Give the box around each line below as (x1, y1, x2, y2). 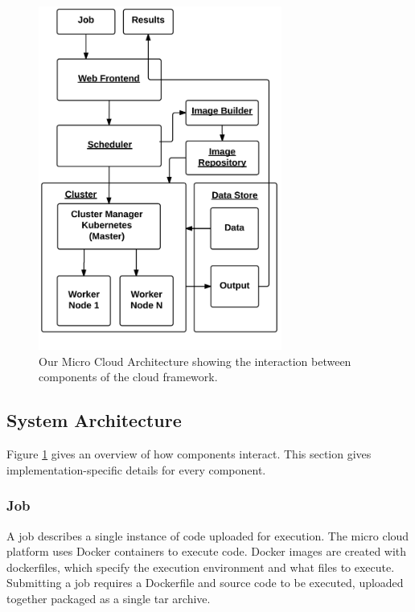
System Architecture (6, 408, 182, 433)
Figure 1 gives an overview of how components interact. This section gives (6, 446, 372, 462)
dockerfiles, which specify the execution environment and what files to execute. (6, 558, 395, 575)
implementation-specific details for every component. (6, 461, 266, 478)
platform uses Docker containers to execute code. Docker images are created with (6, 543, 407, 560)
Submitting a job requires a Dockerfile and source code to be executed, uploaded (6, 574, 404, 591)
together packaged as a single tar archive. (6, 589, 211, 606)
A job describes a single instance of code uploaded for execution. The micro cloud (6, 527, 409, 544)
